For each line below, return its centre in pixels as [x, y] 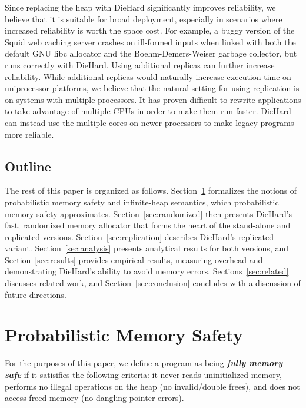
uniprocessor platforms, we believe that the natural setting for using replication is [152, 88]
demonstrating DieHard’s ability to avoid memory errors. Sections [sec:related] [147, 271]
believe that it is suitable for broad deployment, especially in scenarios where [144, 19]
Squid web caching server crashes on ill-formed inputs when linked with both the [150, 42]
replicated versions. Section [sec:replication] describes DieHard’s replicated [139, 236]
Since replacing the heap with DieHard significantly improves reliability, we [140, 7]
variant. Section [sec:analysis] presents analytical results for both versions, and [147, 248]
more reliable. [29, 134]
